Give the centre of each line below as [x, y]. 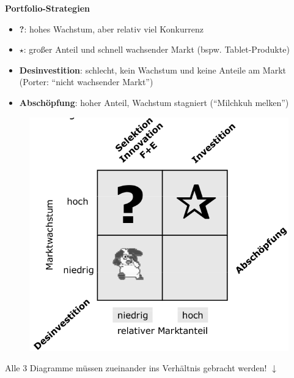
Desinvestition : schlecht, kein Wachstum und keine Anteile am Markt [153, 70]
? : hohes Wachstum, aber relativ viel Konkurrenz [111, 28]
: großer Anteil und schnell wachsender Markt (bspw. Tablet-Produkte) [156, 49]
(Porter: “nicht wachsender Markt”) [86, 82]
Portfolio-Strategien [47, 8]
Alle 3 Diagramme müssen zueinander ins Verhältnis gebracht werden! [136, 368]
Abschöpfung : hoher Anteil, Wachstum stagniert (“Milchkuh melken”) [154, 102]
